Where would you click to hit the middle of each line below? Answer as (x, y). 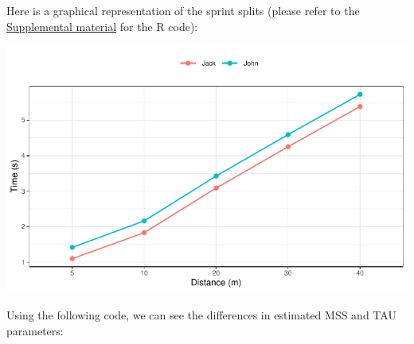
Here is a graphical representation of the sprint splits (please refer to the (183, 10)
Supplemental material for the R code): (102, 26)
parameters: (35, 330)
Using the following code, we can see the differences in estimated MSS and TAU (201, 314)
